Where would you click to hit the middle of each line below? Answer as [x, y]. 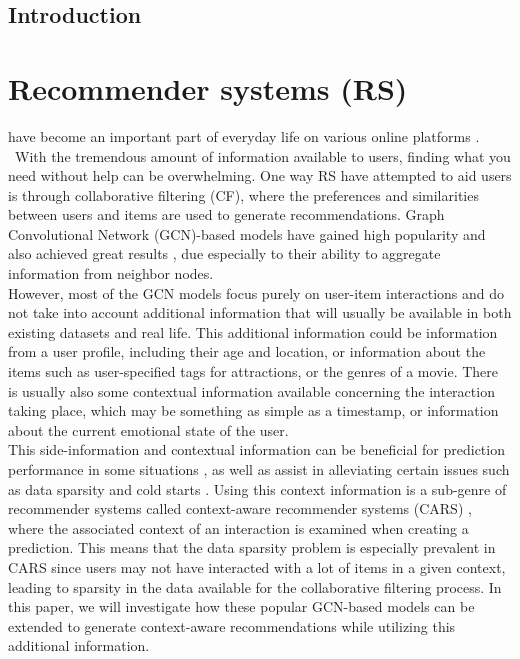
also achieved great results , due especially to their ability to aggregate [224, 253]
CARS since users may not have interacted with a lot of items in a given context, [257, 566]
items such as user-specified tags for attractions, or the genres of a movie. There [253, 371]
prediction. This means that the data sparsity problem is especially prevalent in [252, 547]
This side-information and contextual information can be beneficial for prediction [256, 449]
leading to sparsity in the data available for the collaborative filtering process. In [255, 586]
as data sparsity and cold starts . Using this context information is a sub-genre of [257, 488]
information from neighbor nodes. [111, 273]
